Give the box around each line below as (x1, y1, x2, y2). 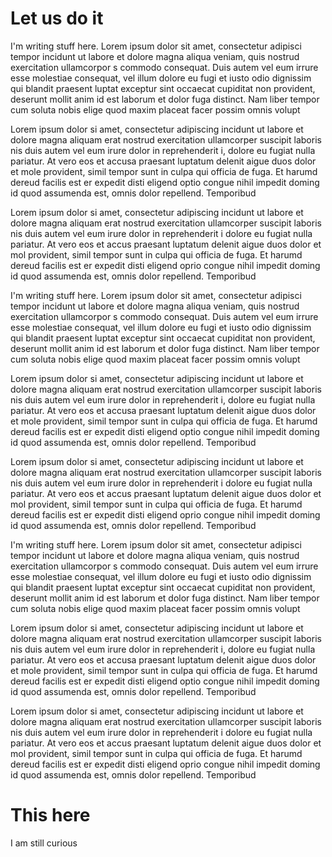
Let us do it (10, 7, 104, 30)
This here (10, 804, 91, 827)
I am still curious (10, 837, 78, 849)
